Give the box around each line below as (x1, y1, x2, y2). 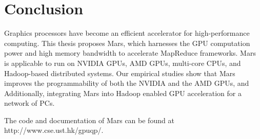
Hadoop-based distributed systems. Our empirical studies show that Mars (4, 67, 235, 78)
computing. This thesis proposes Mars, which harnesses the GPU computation (4, 37, 250, 48)
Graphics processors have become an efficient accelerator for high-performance (4, 28, 250, 38)
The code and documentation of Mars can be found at (4, 114, 174, 125)
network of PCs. (4, 98, 55, 108)
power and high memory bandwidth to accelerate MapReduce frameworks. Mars (4, 48, 256, 58)
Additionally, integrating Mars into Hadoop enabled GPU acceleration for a (4, 87, 242, 98)
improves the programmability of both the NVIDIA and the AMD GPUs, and (4, 78, 249, 88)
